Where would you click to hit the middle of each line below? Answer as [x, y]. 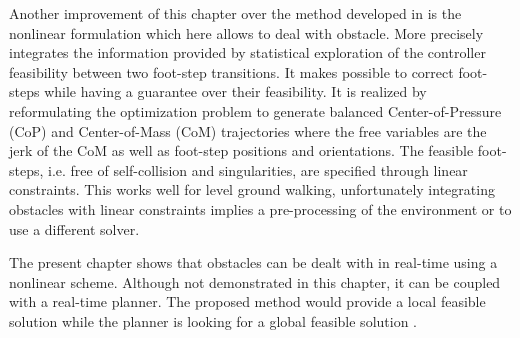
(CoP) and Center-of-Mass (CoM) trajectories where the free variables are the [248, 130]
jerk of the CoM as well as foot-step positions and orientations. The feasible [241, 150]
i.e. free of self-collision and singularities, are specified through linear [258, 169]
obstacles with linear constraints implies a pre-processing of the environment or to [260, 208]
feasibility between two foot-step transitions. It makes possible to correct [231, 71]
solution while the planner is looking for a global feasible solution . [213, 320]
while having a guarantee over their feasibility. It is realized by [235, 91]
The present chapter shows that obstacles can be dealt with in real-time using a [253, 262]
